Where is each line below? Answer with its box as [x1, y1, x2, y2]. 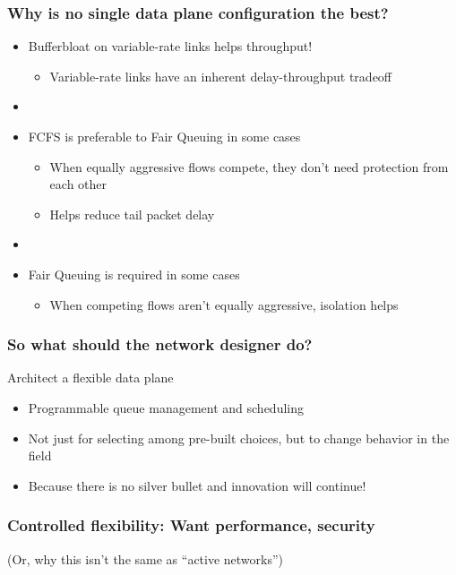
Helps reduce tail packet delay [49, 204, 215, 223]
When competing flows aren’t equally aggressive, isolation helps [49, 295, 399, 313]
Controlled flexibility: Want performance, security [7, 514, 375, 536]
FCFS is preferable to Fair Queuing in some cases [28, 127, 301, 145]
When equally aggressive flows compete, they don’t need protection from [49, 157, 449, 176]
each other [49, 175, 108, 193]
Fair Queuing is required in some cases [28, 264, 240, 283]
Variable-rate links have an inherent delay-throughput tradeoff [49, 66, 392, 85]
